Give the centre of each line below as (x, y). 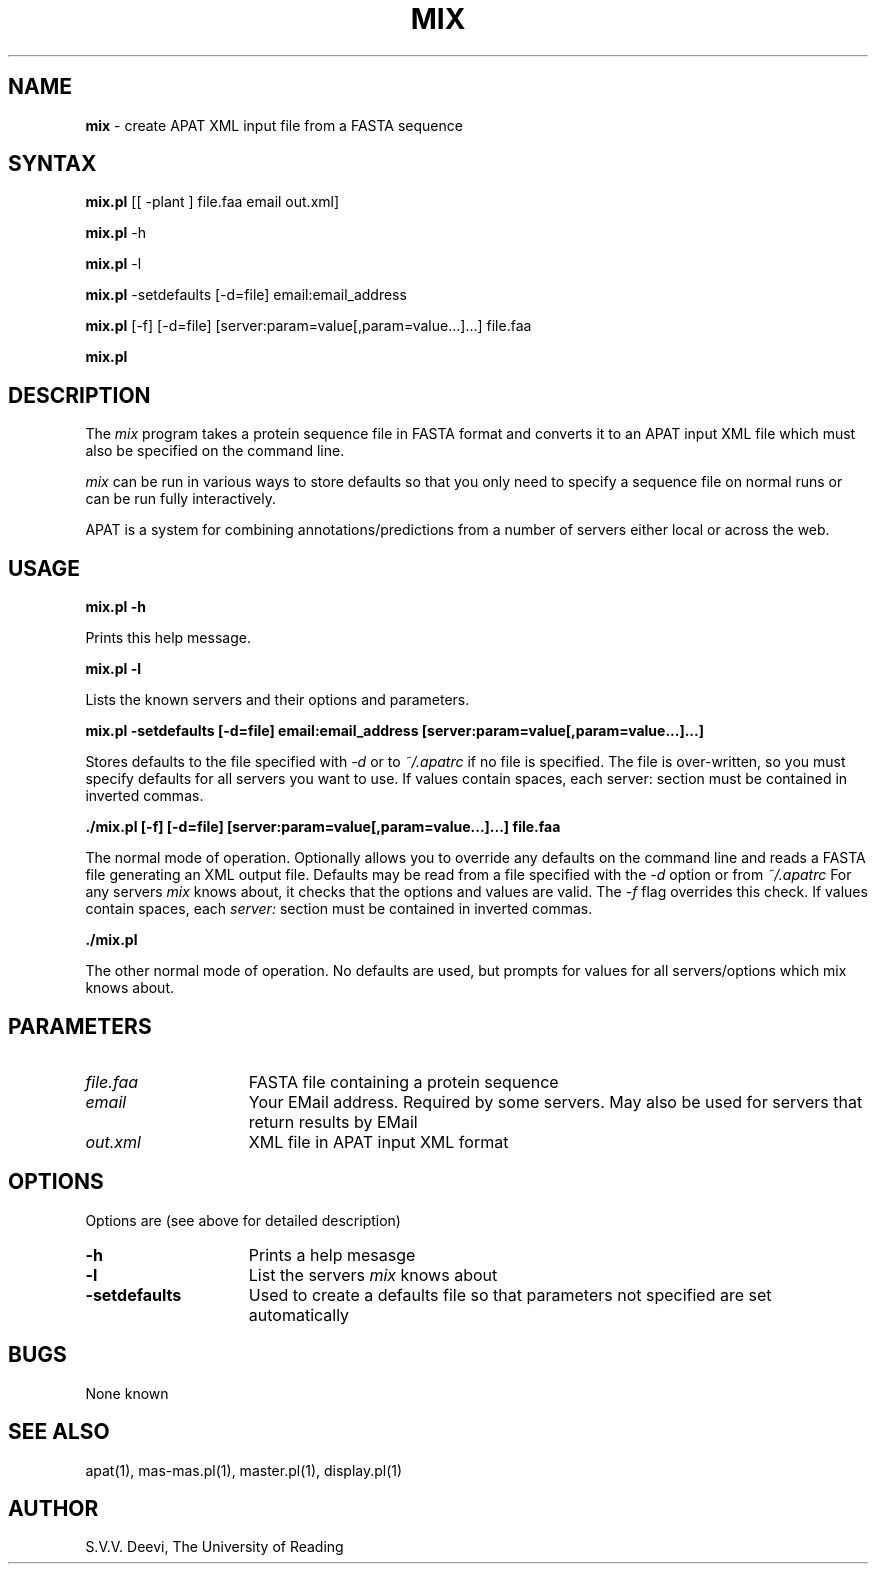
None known (127, 1393)
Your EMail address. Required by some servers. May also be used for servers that (555, 1101)
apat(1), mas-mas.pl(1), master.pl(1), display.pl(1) (244, 1470)
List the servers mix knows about (373, 1274)
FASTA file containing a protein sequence (403, 1081)
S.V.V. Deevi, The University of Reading (214, 1547)
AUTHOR (53, 1508)
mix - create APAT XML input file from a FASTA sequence (274, 125)
